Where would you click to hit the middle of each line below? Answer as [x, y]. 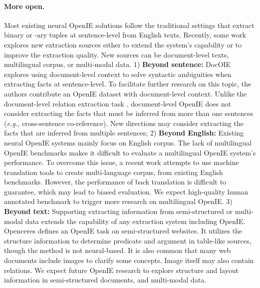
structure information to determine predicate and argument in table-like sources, [128, 240]
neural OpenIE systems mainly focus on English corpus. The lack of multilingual [128, 142]
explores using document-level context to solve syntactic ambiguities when [118, 74]
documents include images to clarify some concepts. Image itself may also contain [129, 260]
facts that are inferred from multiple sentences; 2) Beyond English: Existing [124, 133]
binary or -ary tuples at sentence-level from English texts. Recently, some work [125, 35]
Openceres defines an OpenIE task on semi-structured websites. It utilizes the [123, 231]
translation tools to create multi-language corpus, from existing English [114, 172]
